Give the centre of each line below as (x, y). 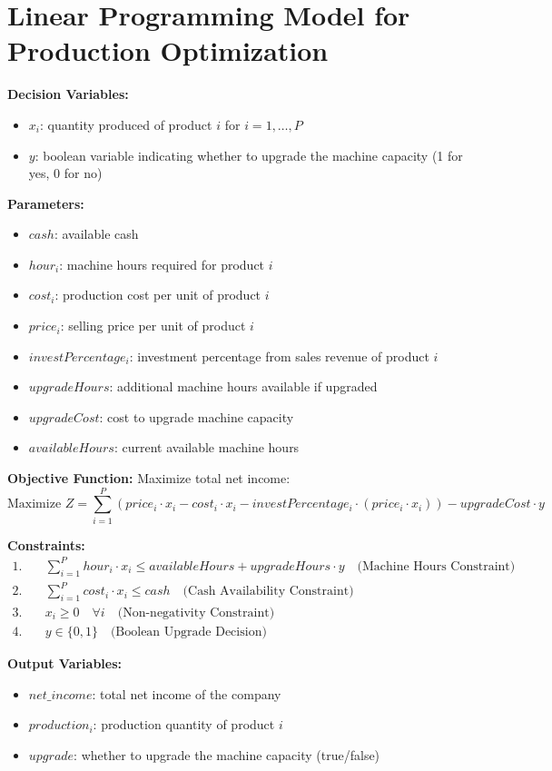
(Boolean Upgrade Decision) (188, 633)
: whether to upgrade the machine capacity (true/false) (227, 754)
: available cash (96, 234)
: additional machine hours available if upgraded (243, 386)
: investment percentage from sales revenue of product (279, 356)
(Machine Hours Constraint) (436, 566)
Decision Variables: (68, 94)
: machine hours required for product (162, 264)
